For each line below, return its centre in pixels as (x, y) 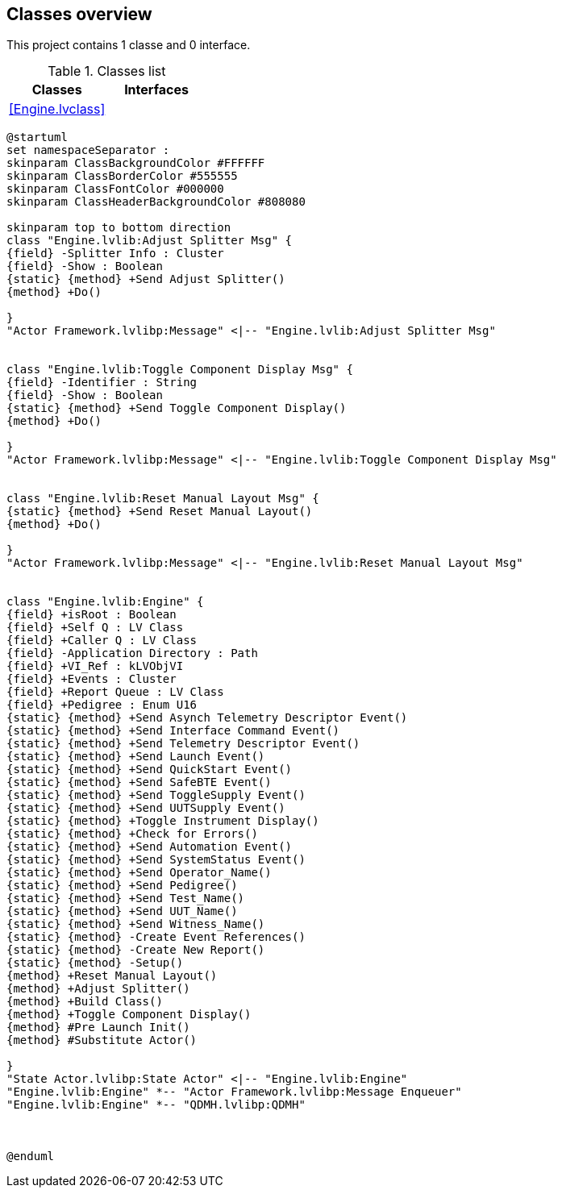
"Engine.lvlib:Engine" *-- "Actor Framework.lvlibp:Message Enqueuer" (234, 1092)
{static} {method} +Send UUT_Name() (122, 911)
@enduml (31, 1157)
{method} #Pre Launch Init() (98, 1028)
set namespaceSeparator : (88, 150)
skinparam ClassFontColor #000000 (115, 189)
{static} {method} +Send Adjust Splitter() (146, 279)
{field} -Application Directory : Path (132, 653)
